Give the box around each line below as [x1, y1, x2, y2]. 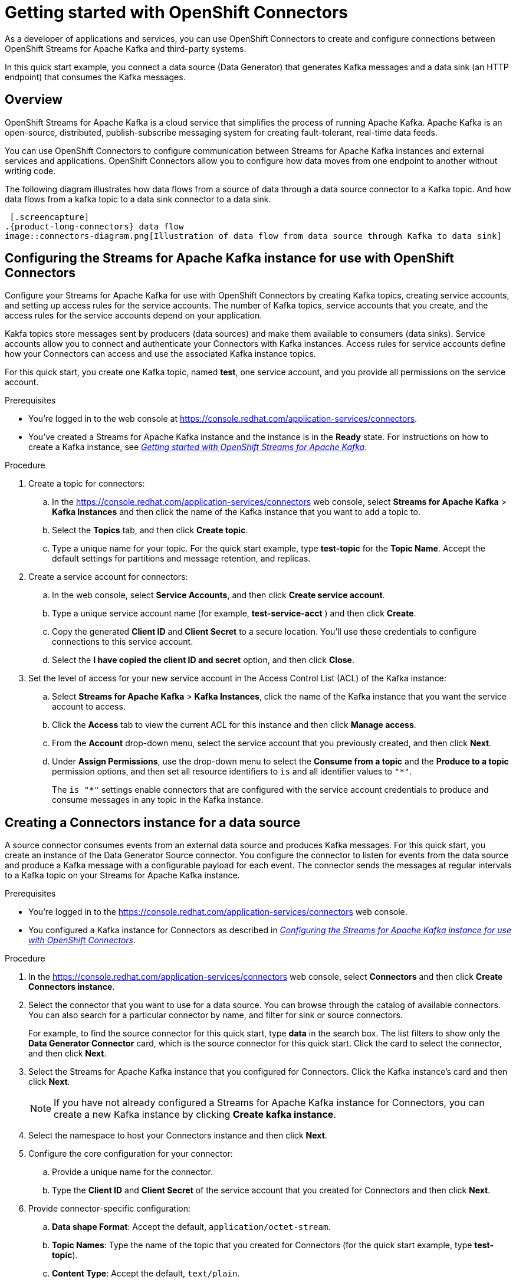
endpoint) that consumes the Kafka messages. [5, 71, 186, 82]
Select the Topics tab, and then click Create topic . [52, 525, 248, 536]
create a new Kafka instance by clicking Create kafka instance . [54, 1108, 337, 1121]
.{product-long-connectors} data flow [5, 221, 184, 231]
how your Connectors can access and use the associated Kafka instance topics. [5, 349, 316, 359]
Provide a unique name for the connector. [52, 1167, 213, 1177]
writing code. [5, 165, 56, 176]
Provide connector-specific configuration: [28, 1203, 191, 1214]
